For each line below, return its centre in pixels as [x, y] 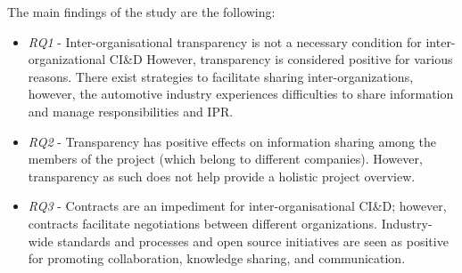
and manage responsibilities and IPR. [131, 111]
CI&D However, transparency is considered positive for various [281, 59]
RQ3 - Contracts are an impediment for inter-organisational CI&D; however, [237, 206]
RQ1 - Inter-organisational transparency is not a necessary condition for [225, 41]
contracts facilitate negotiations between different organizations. [202, 223]
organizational [67, 59]
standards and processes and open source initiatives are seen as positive [253, 241]
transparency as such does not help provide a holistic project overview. [222, 176]
